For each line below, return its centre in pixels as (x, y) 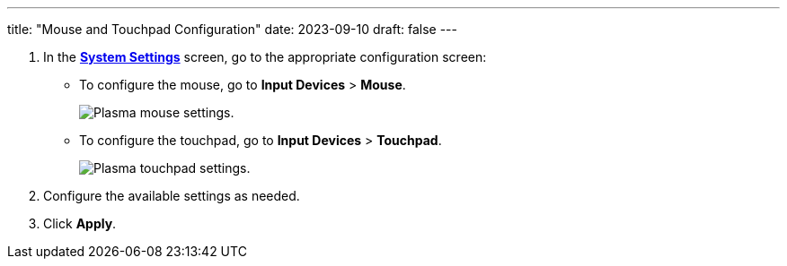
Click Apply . (80, 223)
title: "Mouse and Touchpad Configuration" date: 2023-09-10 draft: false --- (232, 29)
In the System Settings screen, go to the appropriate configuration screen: (265, 57)
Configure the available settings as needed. (172, 196)
